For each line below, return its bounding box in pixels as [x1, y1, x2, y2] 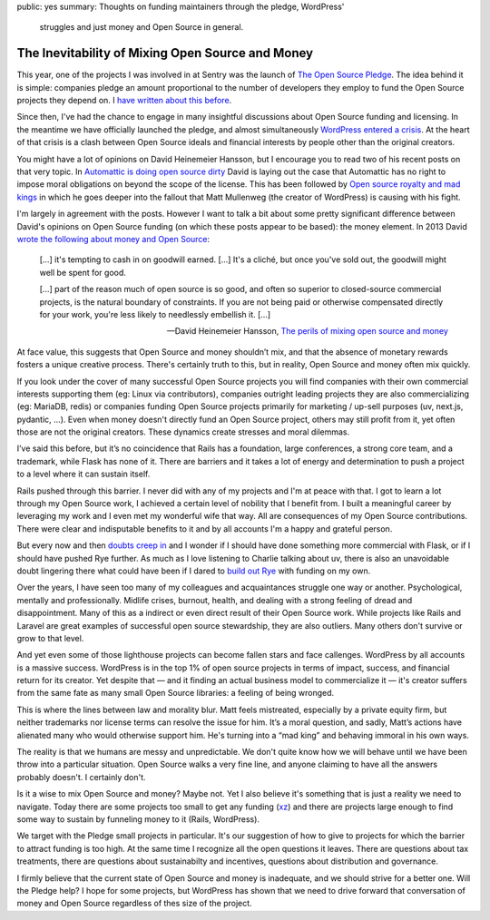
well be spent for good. [39, 267, 127, 278]
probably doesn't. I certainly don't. [16, 771, 146, 782]
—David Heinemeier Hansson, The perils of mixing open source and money [166, 326, 448, 337]
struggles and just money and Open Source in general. [39, 22, 244, 33]
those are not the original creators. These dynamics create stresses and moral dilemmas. [16, 426, 350, 437]
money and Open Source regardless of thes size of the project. [16, 898, 253, 909]
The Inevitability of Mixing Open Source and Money [16, 45, 313, 61]
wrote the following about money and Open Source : [16, 233, 211, 244]
